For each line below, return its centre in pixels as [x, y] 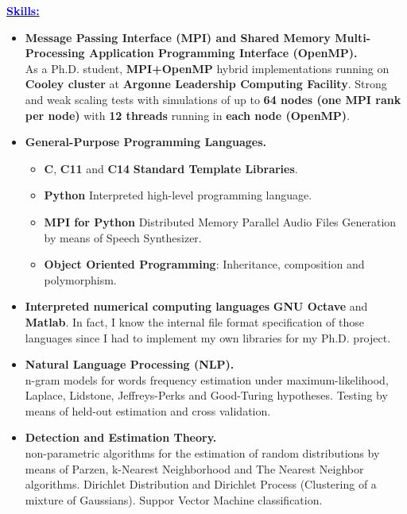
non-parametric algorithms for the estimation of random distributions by [202, 453]
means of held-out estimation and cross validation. [148, 410]
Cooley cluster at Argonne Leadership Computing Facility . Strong [206, 84]
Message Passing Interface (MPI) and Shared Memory [178, 37]
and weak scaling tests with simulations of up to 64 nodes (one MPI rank [213, 99]
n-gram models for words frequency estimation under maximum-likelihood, [207, 379]
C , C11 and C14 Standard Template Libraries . [171, 168]
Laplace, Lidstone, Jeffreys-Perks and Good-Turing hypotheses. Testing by [206, 395]
